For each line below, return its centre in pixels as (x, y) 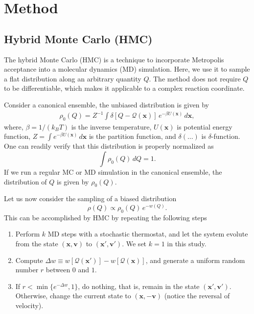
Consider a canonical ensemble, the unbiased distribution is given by (106, 104)
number (27, 270)
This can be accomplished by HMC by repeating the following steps (105, 217)
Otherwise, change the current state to (73, 296)
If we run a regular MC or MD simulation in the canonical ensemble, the (113, 172)
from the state (37, 244)
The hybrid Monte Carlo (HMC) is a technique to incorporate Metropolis (114, 59)
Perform (28, 234)
